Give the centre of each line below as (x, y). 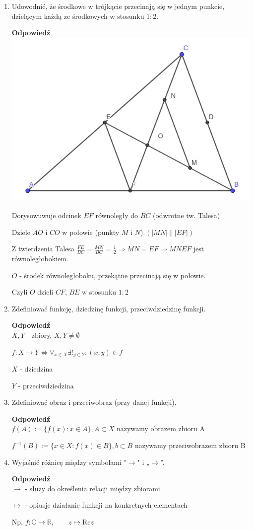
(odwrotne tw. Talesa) (187, 215)
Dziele (21, 232)
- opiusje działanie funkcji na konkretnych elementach (106, 505)
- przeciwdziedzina (46, 385)
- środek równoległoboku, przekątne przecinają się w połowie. (113, 275)
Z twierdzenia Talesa (43, 249)
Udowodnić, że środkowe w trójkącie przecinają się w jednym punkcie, (118, 6)
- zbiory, (39, 335)
